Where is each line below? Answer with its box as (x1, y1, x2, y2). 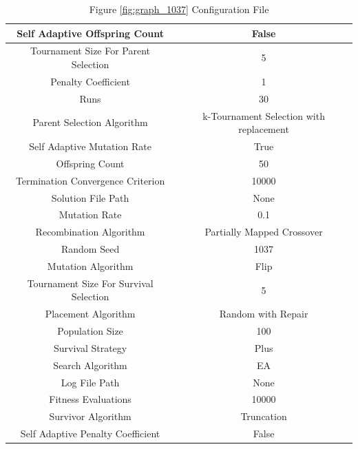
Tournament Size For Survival (27, 275, 154, 290)
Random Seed (61, 242, 120, 256)
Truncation (240, 409, 287, 424)
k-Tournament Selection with (202, 108, 325, 123)
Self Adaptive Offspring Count (17, 25, 164, 40)
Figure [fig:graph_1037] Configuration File (89, 2, 269, 16)
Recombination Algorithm (35, 224, 145, 239)
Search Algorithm (53, 357, 127, 372)
